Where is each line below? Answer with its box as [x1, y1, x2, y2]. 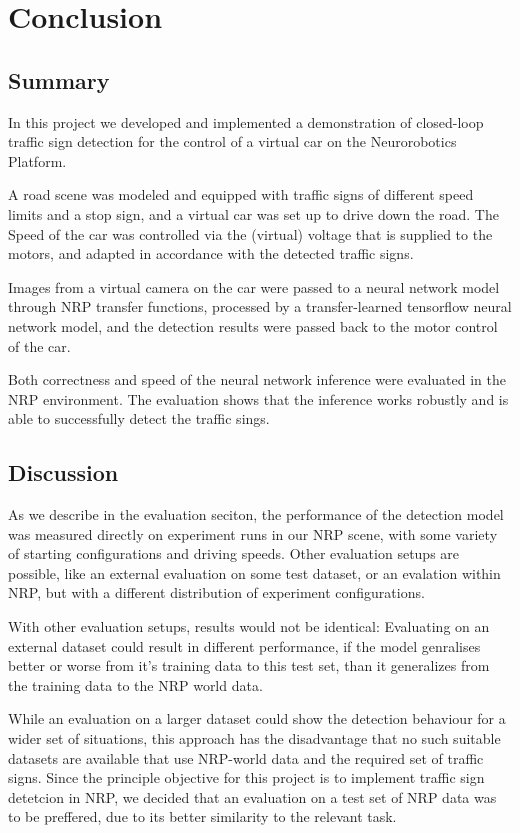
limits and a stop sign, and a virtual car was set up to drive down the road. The [8, 203, 499, 224]
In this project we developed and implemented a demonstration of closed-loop [8, 111, 484, 132]
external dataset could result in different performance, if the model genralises [8, 635, 481, 656]
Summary [8, 64, 110, 95]
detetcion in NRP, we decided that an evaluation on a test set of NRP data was [8, 786, 497, 807]
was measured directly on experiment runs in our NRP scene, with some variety [8, 523, 498, 544]
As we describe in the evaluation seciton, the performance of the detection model [8, 504, 504, 525]
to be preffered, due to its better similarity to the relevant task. [8, 806, 397, 827]
